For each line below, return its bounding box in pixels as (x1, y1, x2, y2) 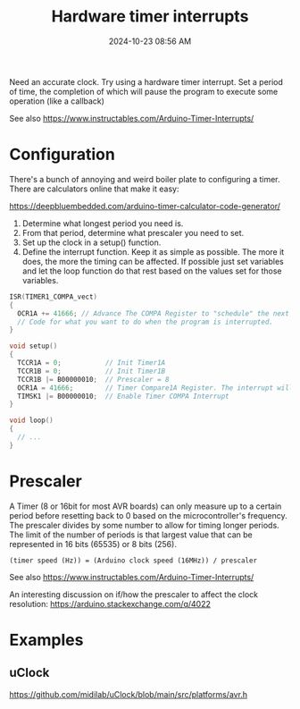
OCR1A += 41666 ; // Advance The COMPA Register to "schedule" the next (17, 308, 290, 318)
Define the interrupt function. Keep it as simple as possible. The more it (21, 246, 285, 257)
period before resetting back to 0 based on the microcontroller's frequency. (9, 510, 287, 520)
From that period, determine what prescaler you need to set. (21, 227, 245, 238)
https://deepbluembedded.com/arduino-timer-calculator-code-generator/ (9, 200, 281, 211)
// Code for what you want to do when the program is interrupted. (17, 317, 274, 326)
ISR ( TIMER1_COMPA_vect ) (9, 292, 98, 301)
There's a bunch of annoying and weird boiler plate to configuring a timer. (9, 173, 280, 184)
